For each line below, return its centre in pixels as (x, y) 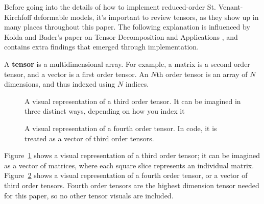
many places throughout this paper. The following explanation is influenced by (127, 27)
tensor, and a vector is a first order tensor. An (76, 74)
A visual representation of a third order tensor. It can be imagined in (133, 101)
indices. (137, 84)
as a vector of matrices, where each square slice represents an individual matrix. (129, 165)
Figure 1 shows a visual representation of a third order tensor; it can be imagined (132, 155)
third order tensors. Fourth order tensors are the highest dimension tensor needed (132, 185)
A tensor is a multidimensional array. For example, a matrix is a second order (127, 63)
